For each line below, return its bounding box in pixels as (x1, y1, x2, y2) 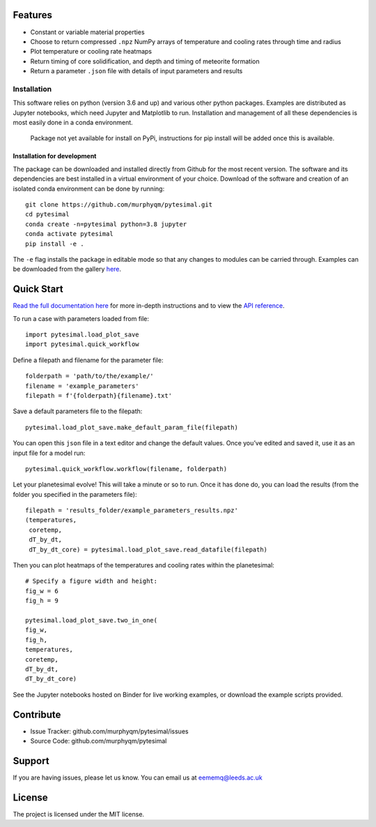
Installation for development (13, 152, 97, 161)
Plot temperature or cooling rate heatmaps (30, 47, 152, 56)
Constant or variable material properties (30, 28, 146, 36)
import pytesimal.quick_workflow (25, 341, 139, 348)
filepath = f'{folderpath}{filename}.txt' (25, 392, 173, 399)
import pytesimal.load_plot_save (25, 330, 139, 338)
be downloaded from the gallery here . (13, 265, 122, 274)
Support (13, 754, 49, 767)
